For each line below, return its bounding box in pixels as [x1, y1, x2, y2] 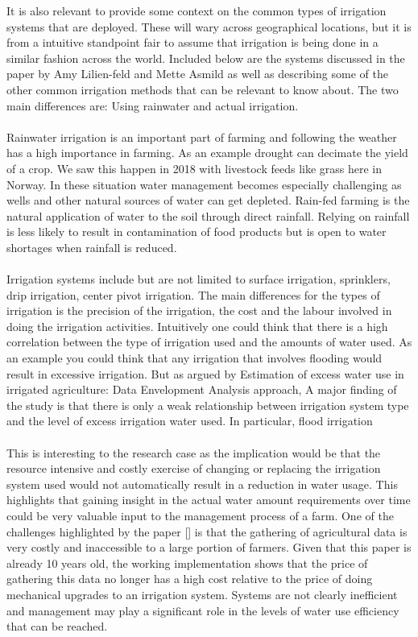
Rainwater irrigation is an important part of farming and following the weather [6, 128, 397, 145]
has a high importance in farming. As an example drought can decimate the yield [6, 144, 408, 161]
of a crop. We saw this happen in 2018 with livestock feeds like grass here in [6, 159, 383, 176]
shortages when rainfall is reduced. [6, 238, 177, 255]
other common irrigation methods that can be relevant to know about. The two [6, 81, 399, 97]
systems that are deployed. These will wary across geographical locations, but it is [6, 18, 412, 35]
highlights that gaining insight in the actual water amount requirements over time [6, 491, 411, 508]
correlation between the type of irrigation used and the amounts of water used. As [6, 333, 412, 350]
